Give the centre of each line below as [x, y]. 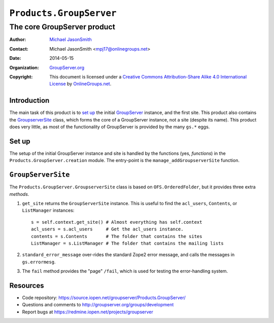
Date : [15, 58]
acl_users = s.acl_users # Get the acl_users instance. [107, 229]
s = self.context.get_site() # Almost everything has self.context [117, 222]
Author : [18, 39]
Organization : [24, 67]
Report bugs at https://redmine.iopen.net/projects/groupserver [88, 312]
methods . [19, 194]
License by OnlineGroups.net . [80, 84]
